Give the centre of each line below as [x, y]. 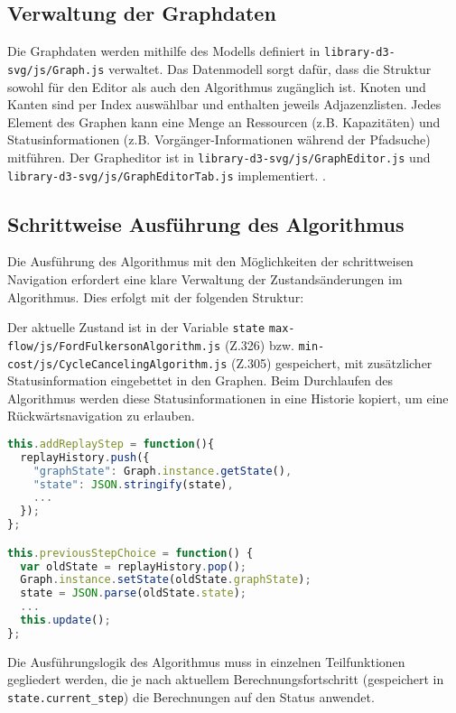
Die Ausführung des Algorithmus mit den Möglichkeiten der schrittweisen [210, 261]
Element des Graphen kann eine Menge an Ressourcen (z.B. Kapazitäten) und [224, 121]
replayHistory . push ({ [85, 457]
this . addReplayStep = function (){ [111, 444]
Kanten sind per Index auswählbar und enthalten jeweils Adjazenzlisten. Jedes [224, 104]
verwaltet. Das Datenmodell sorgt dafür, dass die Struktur [270, 68]
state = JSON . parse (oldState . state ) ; [133, 593]
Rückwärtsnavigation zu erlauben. [101, 416]
